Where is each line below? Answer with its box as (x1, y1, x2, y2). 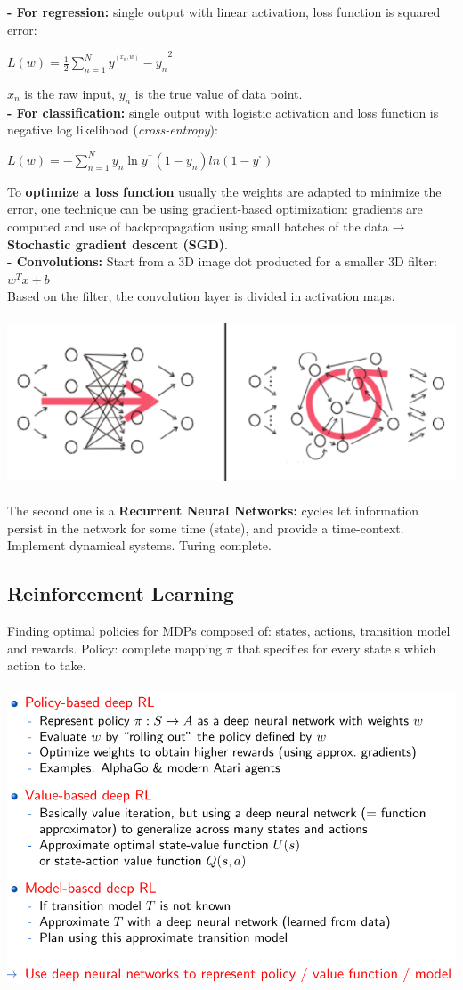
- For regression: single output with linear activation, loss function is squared (7, 3, 441, 20)
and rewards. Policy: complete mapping (7, 638, 223, 657)
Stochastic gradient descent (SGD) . (7, 234, 228, 253)
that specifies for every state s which (237, 638, 436, 657)
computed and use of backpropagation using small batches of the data (7, 217, 389, 236)
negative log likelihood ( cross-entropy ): (7, 120, 218, 139)
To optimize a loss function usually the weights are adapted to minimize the (7, 182, 442, 200)
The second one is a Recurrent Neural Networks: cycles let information (7, 501, 419, 520)
